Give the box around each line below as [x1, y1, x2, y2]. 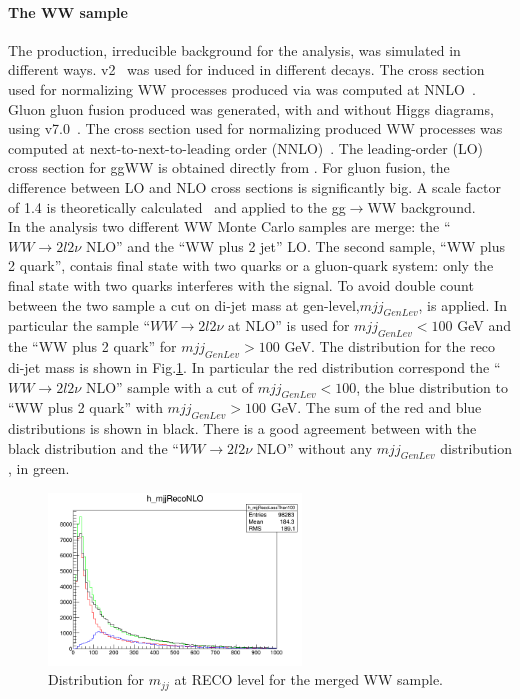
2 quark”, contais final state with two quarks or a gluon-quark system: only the [8, 255, 494, 276]
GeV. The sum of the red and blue [270, 397, 482, 418]
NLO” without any [256, 437, 373, 458]
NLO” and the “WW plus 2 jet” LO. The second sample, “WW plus [85, 235, 506, 256]
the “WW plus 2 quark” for [8, 336, 177, 357]
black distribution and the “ [8, 437, 179, 458]
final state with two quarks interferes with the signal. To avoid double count [8, 274, 474, 295]
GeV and [457, 315, 511, 336]
